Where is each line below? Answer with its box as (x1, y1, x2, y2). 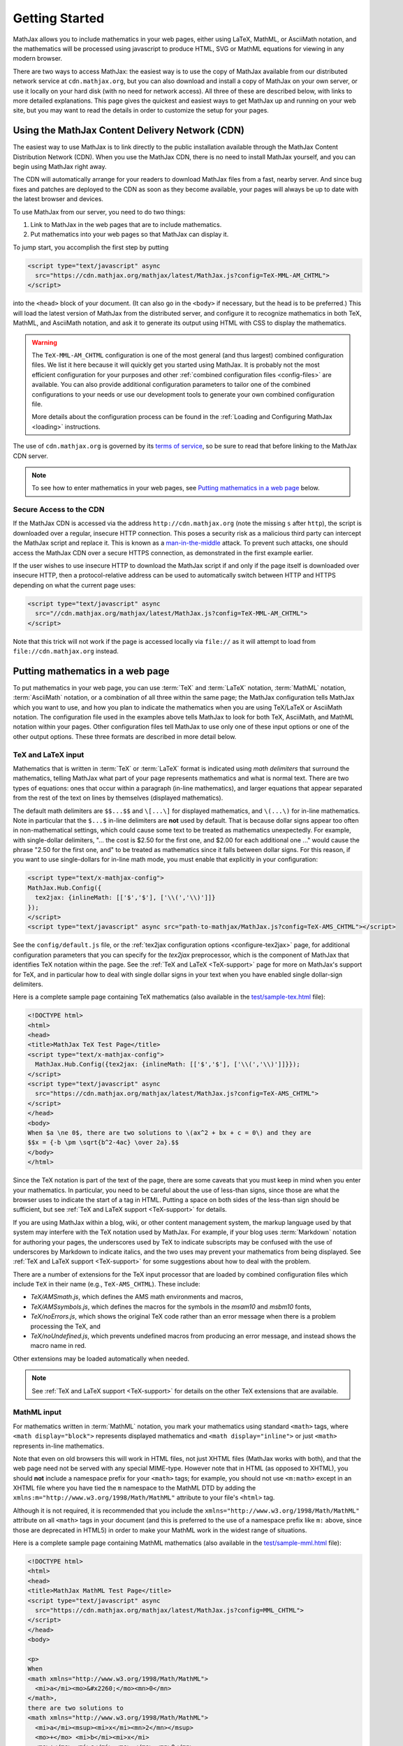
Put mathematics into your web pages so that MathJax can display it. (30, 230, 229, 239)
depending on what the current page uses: (13, 580, 136, 589)
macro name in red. (30, 1342, 87, 1350)
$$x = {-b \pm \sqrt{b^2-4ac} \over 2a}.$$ (27, 1138, 179, 1147)
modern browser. (13, 54, 63, 63)
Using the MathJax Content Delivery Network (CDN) (13, 124, 244, 136)
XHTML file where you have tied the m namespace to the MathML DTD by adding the (13, 1484, 256, 1492)
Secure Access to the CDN (13, 505, 105, 515)
